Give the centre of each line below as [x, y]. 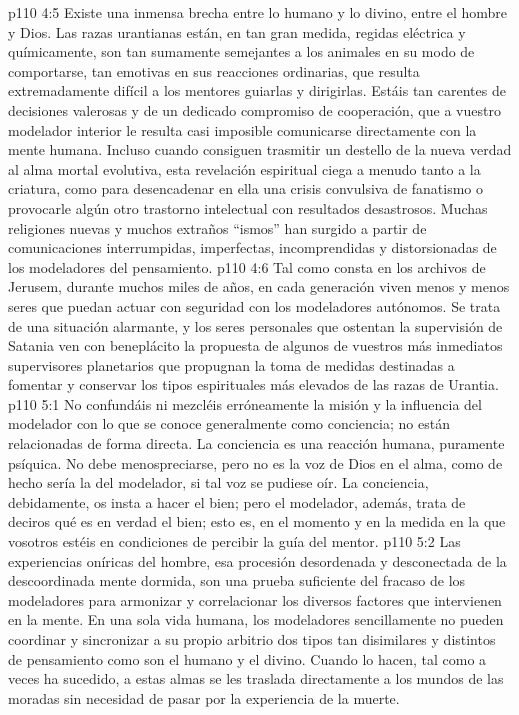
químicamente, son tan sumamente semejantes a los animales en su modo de [241, 51]
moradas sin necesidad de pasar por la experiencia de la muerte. [204, 697]
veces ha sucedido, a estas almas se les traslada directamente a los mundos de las [256, 678]
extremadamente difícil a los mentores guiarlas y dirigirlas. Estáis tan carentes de [257, 90]
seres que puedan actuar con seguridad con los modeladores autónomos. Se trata [254, 305]
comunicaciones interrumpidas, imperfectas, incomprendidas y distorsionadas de [252, 247]
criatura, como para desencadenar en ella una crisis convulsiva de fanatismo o [246, 188]
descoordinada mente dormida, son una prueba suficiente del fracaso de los [237, 580]
